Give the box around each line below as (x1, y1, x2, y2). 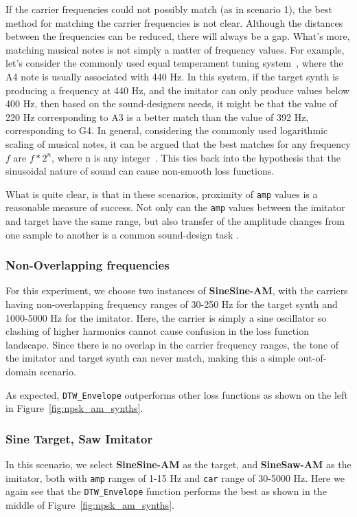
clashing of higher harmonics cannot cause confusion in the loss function (5, 324, 309, 338)
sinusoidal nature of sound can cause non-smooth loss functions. (5, 164, 275, 178)
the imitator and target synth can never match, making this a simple (5, 351, 295, 365)
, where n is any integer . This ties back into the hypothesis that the (51, 150, 341, 164)
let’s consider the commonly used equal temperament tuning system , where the (5, 56, 343, 70)
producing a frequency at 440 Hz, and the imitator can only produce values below (5, 82, 350, 97)
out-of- (298, 351, 327, 365)
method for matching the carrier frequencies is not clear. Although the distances (5, 15, 343, 30)
